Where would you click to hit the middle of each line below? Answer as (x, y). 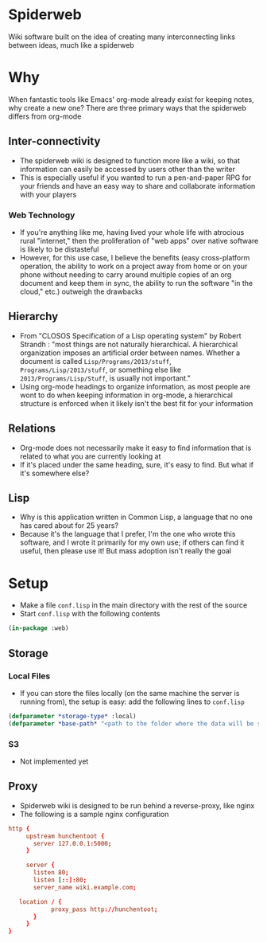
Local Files (29, 676)
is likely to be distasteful (59, 249)
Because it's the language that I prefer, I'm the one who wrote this (128, 534)
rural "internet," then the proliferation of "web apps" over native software (139, 240)
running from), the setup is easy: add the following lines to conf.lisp (132, 702)
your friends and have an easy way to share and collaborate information (137, 186)
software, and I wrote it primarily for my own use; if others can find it (132, 542)
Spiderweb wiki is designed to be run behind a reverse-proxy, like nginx (137, 805)
